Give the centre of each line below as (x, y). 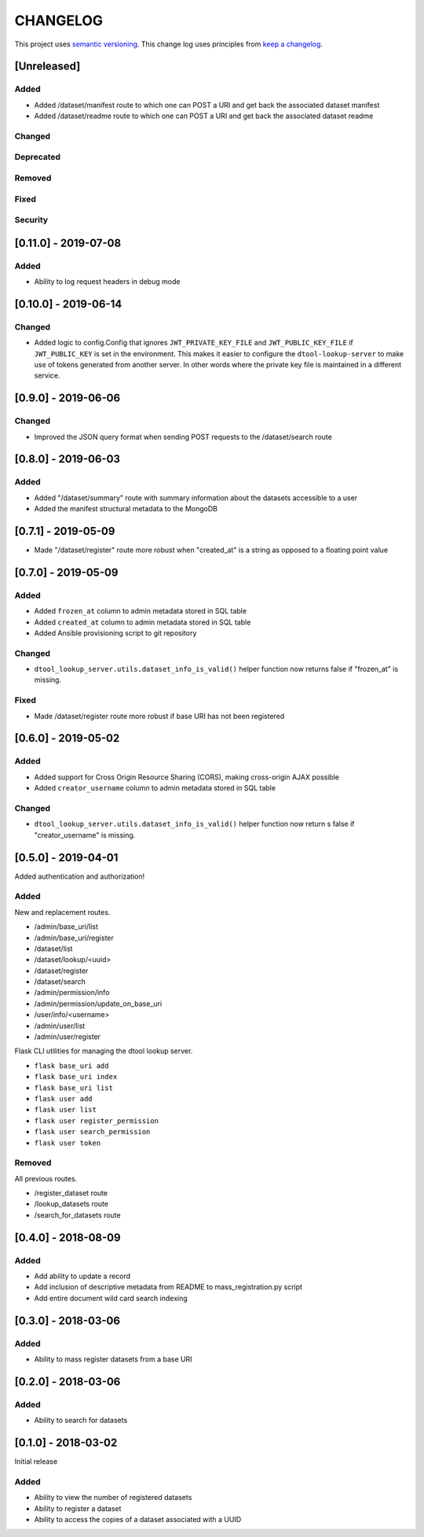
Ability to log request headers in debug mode (107, 282)
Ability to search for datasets (81, 1421)
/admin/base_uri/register (74, 938)
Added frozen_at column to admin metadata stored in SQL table (141, 611)
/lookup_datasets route (71, 1204)
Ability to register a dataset (78, 1508)
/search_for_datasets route (77, 1214)
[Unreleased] (48, 66)
